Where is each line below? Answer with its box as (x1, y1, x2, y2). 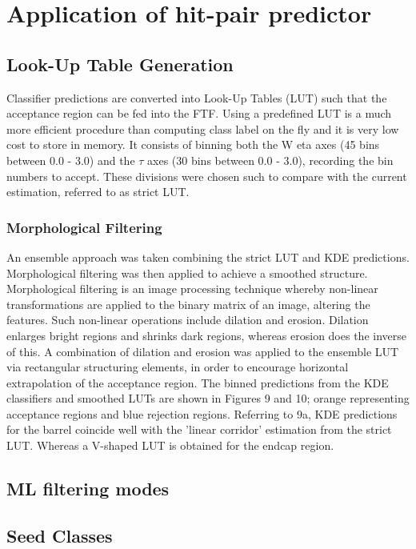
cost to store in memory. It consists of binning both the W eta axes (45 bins (6, 136, 380, 153)
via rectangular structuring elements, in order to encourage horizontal (6, 359, 349, 375)
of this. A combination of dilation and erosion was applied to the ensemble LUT (6, 343, 399, 359)
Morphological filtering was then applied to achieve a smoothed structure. (6, 264, 368, 281)
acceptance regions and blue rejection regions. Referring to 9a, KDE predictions (6, 405, 398, 422)
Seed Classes (6, 523, 113, 547)
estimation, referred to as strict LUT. (6, 183, 190, 200)
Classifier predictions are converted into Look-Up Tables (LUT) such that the (6, 89, 387, 106)
